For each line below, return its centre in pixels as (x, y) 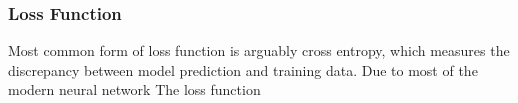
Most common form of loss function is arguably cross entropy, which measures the (259, 50)
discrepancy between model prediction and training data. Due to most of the (243, 69)
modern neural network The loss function (134, 89)
